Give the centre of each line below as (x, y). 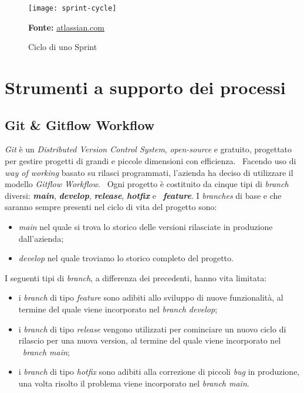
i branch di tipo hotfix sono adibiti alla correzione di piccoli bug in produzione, (159, 372)
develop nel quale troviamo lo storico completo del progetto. (126, 258)
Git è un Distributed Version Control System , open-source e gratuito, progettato (148, 149)
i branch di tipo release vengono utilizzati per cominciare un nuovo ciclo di (152, 329)
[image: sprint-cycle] (72, 8)
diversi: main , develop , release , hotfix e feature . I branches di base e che (143, 195)
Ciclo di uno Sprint (63, 47)
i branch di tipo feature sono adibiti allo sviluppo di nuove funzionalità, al (151, 297)
